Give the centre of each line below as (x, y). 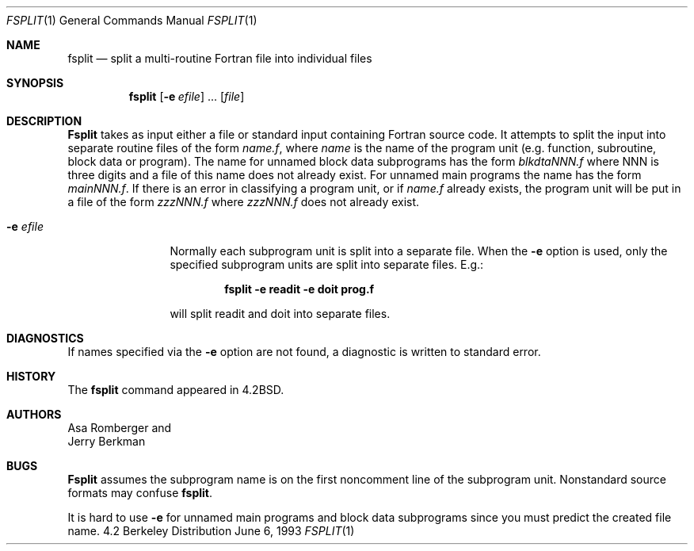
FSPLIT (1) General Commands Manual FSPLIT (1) (132, 20)
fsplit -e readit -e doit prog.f (299, 289)
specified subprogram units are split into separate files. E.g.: (327, 264)
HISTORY (31, 376)
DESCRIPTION (44, 121)
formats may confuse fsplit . (140, 493)
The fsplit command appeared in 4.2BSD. (176, 390)
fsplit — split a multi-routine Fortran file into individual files (220, 58)
